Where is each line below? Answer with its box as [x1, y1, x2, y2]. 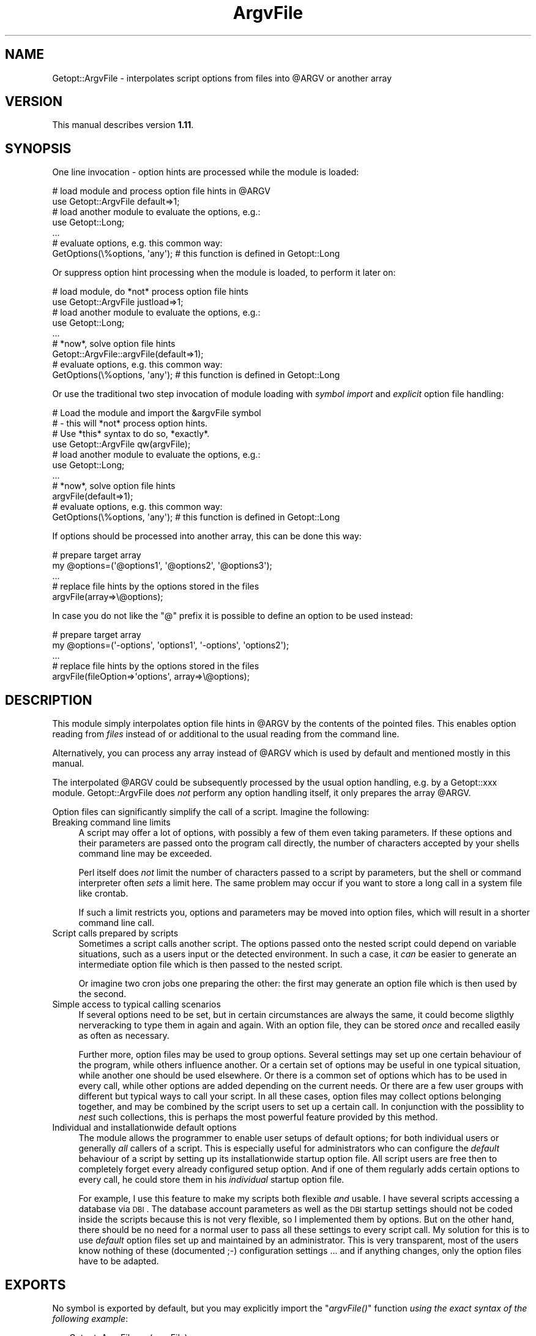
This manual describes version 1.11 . [52, 120, 194, 131]
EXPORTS [5, 1277, 66, 1292]
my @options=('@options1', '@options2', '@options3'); [52, 560, 272, 571]
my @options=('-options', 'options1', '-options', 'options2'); [52, 640, 289, 651]
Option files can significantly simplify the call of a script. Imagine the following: [52, 807, 370, 818]
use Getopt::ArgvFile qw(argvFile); [52, 439, 191, 450]
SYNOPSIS [5, 140, 72, 156]
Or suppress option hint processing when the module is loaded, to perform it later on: [52, 267, 396, 278]
